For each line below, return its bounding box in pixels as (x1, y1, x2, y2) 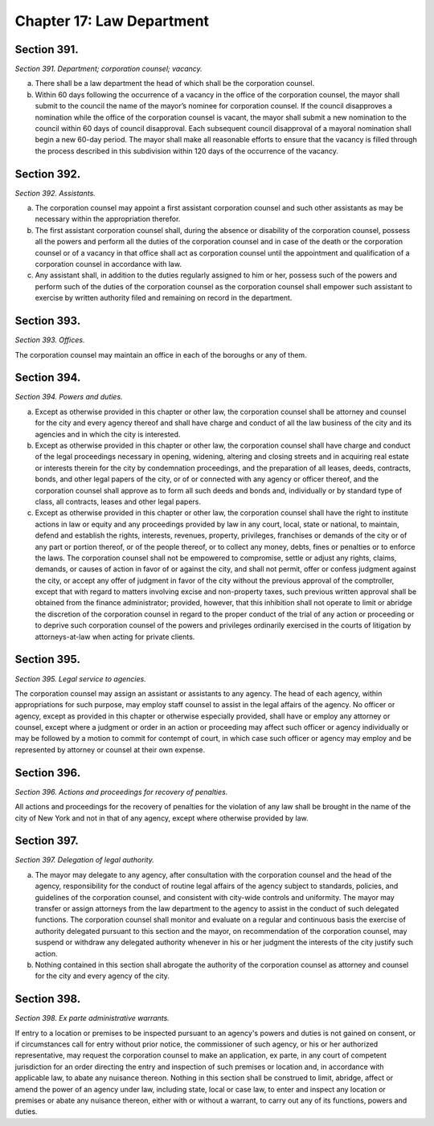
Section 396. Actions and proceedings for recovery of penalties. (14, 787, 228, 796)
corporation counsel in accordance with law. (35, 260, 182, 269)
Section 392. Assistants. (14, 188, 96, 198)
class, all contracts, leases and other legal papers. (35, 497, 201, 506)
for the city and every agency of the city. (35, 971, 170, 981)
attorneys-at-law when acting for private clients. (35, 632, 195, 641)
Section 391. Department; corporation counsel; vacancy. (14, 64, 203, 74)
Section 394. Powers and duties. (14, 392, 124, 402)
